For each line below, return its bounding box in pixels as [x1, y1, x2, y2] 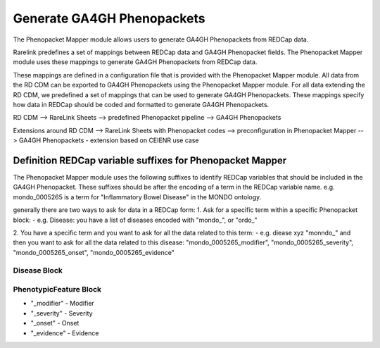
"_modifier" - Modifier [30, 299, 94, 308]
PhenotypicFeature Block [13, 285, 102, 294]
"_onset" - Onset [30, 319, 80, 328]
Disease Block [13, 266, 63, 275]
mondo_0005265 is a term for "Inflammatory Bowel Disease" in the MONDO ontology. [13, 192, 262, 201]
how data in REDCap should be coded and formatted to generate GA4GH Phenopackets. [13, 100, 270, 108]
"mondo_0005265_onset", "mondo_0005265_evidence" [13, 248, 175, 256]
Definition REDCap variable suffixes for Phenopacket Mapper [13, 154, 287, 166]
